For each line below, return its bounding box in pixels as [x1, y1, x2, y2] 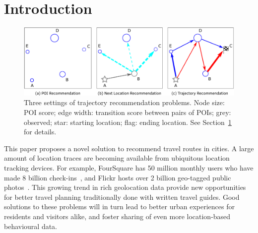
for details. [24, 126, 57, 137]
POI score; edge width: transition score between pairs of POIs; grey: [24, 107, 231, 117]
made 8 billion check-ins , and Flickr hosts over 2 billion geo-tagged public [4, 172, 231, 182]
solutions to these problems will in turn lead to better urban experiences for [4, 201, 235, 212]
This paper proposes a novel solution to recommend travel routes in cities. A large [4, 143, 254, 153]
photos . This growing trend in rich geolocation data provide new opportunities [4, 182, 246, 192]
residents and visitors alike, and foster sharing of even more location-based [4, 211, 231, 221]
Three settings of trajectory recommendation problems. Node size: [24, 97, 225, 108]
